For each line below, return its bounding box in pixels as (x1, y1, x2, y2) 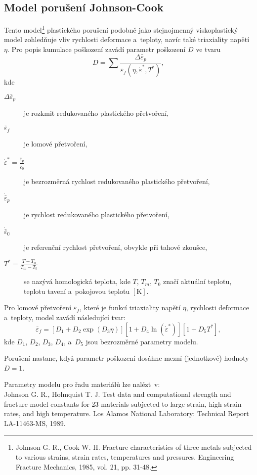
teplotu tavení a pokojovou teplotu (24, 285, 130, 296)
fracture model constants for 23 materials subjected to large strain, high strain (4, 398, 242, 409)
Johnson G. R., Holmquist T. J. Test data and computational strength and (4, 389, 231, 399)
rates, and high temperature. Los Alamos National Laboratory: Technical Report (4, 408, 249, 419)
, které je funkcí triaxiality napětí (79, 302, 181, 313)
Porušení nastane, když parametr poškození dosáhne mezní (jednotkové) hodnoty (4, 353, 249, 363)
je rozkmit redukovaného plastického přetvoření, (24, 108, 169, 118)
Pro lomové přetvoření (4, 302, 72, 313)
